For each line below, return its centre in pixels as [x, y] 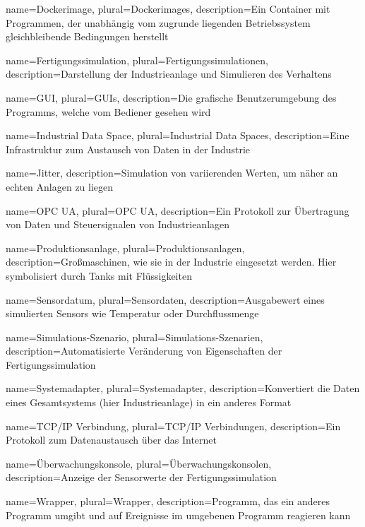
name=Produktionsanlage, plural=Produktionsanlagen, [125, 248]
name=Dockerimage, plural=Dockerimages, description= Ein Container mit [168, 8]
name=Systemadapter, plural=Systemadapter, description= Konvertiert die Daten [183, 388]
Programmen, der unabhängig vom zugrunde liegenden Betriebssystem [158, 22]
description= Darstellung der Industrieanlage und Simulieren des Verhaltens [169, 74]
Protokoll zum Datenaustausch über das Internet [112, 440]
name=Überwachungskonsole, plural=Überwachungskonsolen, [139, 463]
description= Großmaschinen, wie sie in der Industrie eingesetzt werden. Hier [171, 262]
